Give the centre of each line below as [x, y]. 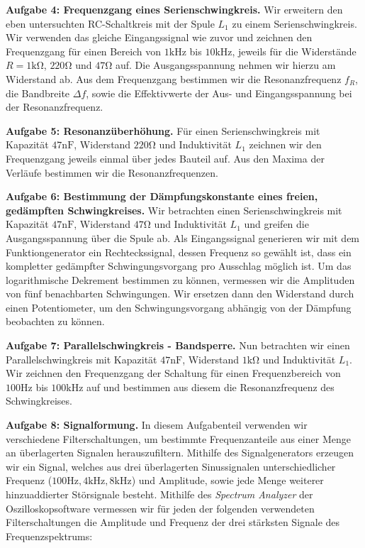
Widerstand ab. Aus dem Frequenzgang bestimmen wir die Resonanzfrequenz [174, 78]
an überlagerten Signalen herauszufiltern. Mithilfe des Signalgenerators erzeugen [180, 453]
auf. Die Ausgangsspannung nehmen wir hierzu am [225, 65]
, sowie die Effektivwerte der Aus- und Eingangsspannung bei [219, 93]
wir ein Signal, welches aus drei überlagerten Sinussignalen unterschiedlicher [171, 466]
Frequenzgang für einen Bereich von [84, 51]
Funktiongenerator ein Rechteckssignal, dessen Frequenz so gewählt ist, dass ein [179, 252]
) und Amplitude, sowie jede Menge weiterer [228, 480]
